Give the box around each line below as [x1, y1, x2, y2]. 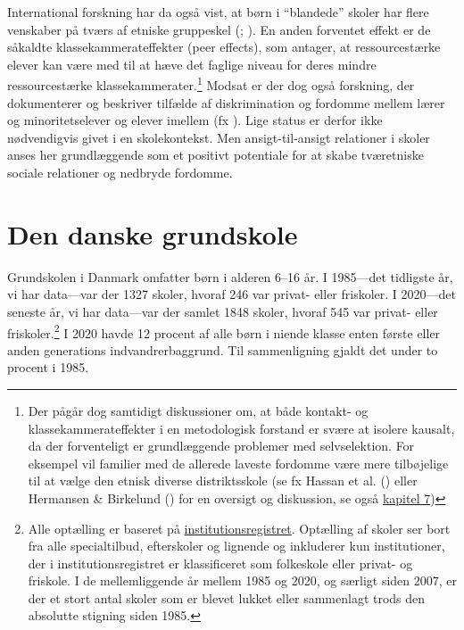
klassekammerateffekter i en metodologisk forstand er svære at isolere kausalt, [28, 419, 455, 437]
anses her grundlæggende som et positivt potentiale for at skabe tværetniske [7, 145, 424, 164]
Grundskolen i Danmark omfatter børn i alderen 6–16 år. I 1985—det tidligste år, [7, 267, 453, 286]
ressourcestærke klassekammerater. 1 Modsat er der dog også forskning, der [7, 73, 415, 95]
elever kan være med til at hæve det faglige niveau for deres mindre [7, 54, 377, 73]
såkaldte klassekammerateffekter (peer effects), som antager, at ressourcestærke [7, 37, 441, 56]
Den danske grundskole [7, 215, 298, 252]
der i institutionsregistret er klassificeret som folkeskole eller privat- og [28, 553, 413, 572]
